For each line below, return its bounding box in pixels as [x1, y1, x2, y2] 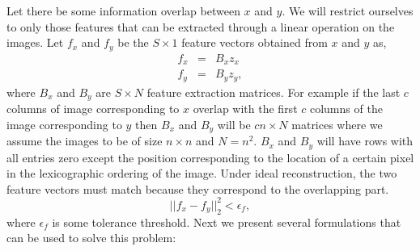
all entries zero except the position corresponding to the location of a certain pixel [6, 149, 414, 165]
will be [217, 115, 251, 132]
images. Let [6, 34, 64, 51]
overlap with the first [193, 100, 298, 117]
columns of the [309, 100, 383, 117]
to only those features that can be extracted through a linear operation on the [6, 18, 395, 35]
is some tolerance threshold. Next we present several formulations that [52, 213, 401, 230]
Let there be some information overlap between [6, 2, 240, 19]
